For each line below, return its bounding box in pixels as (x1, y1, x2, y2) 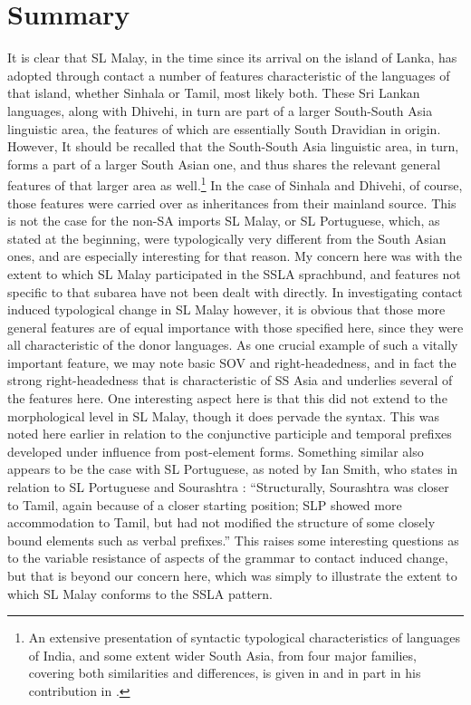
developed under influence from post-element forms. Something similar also (7, 441, 424, 460)
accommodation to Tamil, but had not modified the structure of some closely (7, 513, 436, 532)
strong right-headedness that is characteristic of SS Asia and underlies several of (7, 371, 453, 390)
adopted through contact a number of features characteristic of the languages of (7, 65, 450, 84)
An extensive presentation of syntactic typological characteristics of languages (28, 628, 460, 647)
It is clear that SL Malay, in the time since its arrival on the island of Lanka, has (7, 48, 457, 67)
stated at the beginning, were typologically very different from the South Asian (7, 228, 447, 247)
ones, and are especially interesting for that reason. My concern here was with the (7, 246, 462, 266)
